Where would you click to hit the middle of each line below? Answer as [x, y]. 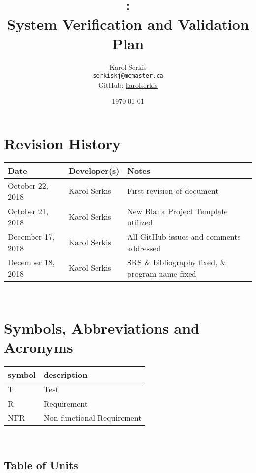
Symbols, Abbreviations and [102, 328]
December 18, [31, 262]
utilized [140, 222]
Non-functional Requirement [93, 417]
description [65, 374]
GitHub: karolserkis [128, 84]
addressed [144, 248]
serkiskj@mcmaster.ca [128, 76]
